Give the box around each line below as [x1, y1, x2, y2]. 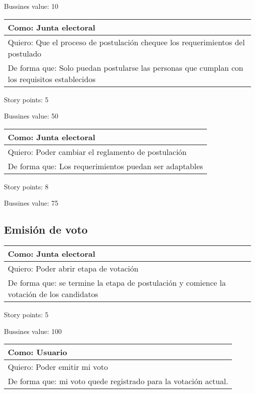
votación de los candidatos [8, 288, 99, 300]
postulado [8, 47, 42, 59]
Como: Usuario [8, 346, 67, 358]
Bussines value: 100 [4, 326, 62, 336]
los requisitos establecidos [8, 73, 96, 85]
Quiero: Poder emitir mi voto [8, 361, 108, 373]
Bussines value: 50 [4, 111, 58, 121]
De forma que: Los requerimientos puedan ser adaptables [8, 160, 203, 172]
